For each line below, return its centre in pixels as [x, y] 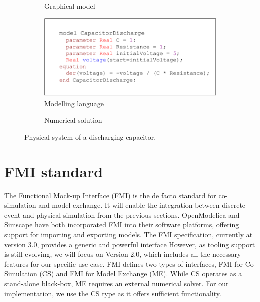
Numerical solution [73, 120]
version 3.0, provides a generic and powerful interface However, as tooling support [130, 244]
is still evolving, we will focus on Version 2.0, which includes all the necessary [123, 254]
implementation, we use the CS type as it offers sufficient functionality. [113, 293]
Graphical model [70, 6]
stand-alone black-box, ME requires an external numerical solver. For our [116, 284]
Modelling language [74, 103]
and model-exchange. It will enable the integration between [129, 205]
